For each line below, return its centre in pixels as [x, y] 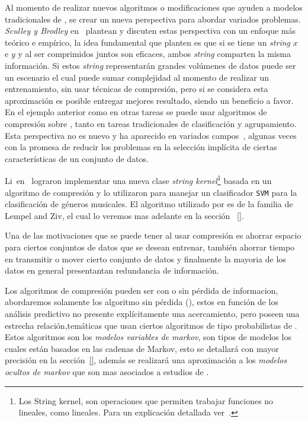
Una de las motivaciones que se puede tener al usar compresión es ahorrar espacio [153, 235]
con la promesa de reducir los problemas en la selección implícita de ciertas [141, 147]
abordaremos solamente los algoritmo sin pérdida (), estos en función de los [142, 302]
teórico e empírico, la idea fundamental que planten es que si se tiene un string [147, 42]
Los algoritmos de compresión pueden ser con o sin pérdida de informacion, [142, 290]
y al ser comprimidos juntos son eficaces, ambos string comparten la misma [154, 54]
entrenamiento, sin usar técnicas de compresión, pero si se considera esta [137, 89]
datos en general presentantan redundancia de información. [112, 270]
